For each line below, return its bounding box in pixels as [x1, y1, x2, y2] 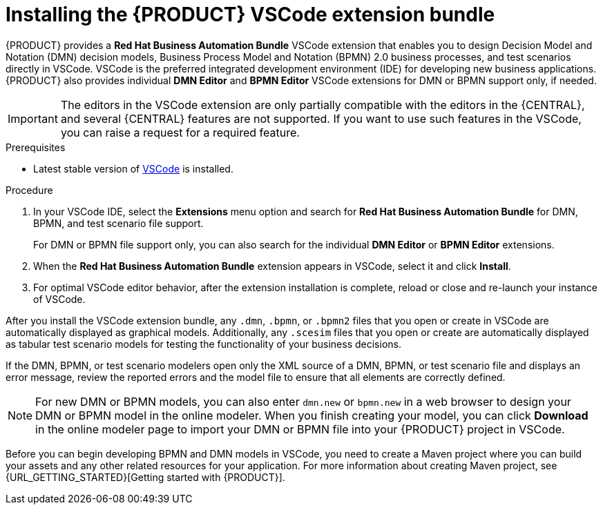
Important [8, 111, 58, 126]
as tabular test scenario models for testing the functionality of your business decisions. [6, 337, 401, 350]
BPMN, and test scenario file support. [33, 217, 204, 229]
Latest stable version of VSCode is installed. [33, 162, 233, 175]
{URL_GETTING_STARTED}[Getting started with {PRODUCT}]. [6, 471, 285, 483]
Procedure [6, 184, 53, 196]
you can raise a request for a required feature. [60, 125, 300, 139]
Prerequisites [6, 141, 66, 153]
